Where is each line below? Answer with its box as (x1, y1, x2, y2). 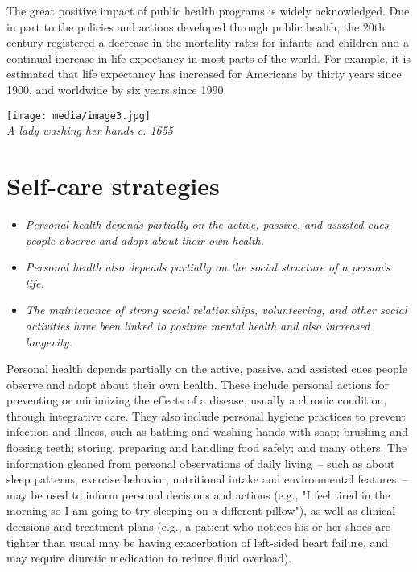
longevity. (25, 333, 72, 350)
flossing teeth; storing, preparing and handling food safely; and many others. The (6, 439, 407, 456)
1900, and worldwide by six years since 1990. (6, 81, 227, 97)
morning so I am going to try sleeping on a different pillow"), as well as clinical (6, 502, 396, 519)
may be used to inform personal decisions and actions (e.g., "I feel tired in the (6, 486, 390, 503)
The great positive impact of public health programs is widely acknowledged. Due (6, 2, 410, 19)
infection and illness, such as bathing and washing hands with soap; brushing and (6, 423, 408, 440)
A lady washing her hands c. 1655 (6, 122, 174, 139)
